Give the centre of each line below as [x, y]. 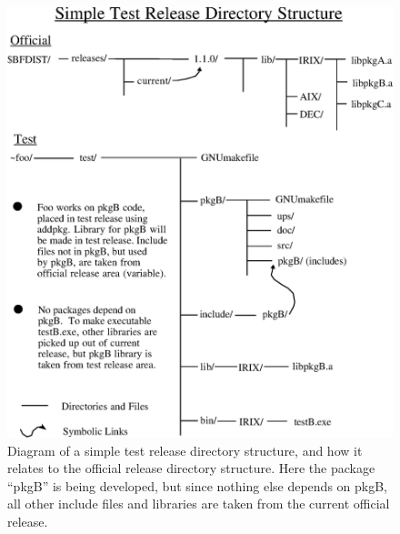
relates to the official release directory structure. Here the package [191, 468]
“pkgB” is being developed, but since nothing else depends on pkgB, [197, 485]
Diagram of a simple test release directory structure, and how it [185, 450]
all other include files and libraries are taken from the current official [199, 504]
